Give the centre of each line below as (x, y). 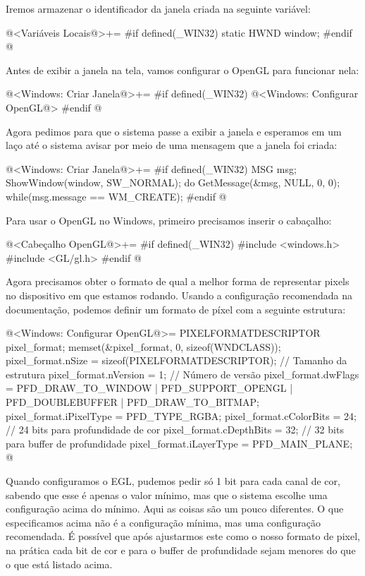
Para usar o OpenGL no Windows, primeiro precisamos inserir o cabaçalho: (169, 220)
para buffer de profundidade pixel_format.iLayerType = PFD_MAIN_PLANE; (179, 443)
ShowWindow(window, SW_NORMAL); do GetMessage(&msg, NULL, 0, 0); (173, 182)
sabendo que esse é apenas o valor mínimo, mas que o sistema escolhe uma (167, 494)
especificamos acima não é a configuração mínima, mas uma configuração (163, 522)
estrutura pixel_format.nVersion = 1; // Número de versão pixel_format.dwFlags (182, 374)
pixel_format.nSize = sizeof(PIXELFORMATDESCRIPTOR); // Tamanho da (177, 360)
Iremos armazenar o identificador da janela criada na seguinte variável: (158, 8)
